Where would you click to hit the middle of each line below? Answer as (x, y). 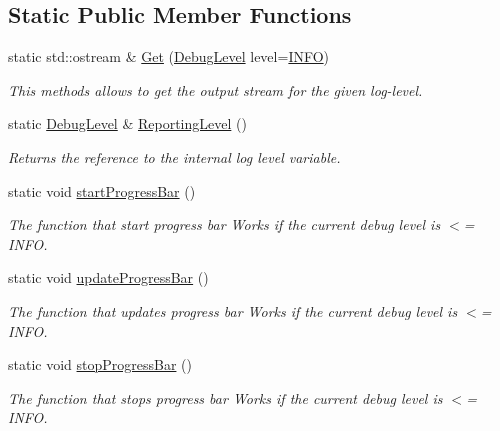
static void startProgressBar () (102, 190)
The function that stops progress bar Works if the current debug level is (225, 397)
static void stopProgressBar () (100, 364)
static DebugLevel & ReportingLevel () (127, 123)
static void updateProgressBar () (108, 277)
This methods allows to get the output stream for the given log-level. (215, 89)
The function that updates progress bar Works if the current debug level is (233, 310)
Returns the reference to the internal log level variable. (174, 156)
